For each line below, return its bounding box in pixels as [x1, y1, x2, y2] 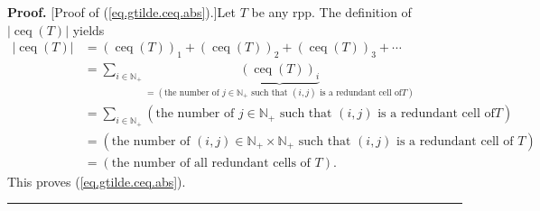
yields [72, 20, 105, 39]
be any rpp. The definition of [251, 3, 412, 21]
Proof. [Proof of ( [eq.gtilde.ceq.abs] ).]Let [7, 3, 236, 21]
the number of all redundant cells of [111, 156, 311, 170]
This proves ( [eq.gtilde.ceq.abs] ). [7, 171, 186, 190]
